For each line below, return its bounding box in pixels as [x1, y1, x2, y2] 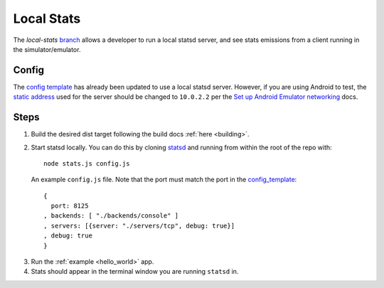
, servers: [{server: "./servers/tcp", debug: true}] [43, 221, 235, 230]
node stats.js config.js [43, 159, 130, 167]
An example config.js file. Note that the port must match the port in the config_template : [31, 175, 297, 184]
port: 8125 [50, 202, 89, 210]
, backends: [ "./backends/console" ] [43, 212, 179, 220]
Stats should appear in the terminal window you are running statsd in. [31, 267, 239, 276]
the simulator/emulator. [13, 45, 81, 53]
